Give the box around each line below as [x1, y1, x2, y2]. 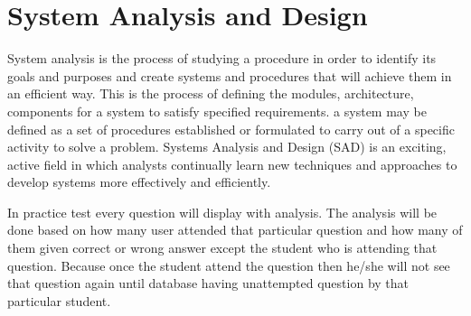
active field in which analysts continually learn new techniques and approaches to [7, 154, 457, 173]
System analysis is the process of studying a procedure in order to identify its [7, 49, 437, 68]
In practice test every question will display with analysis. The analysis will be [7, 202, 438, 221]
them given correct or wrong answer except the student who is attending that [7, 238, 438, 257]
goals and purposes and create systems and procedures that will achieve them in [7, 66, 452, 85]
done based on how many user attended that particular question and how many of [7, 220, 463, 239]
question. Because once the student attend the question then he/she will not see [7, 256, 450, 274]
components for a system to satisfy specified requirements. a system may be [7, 101, 427, 120]
